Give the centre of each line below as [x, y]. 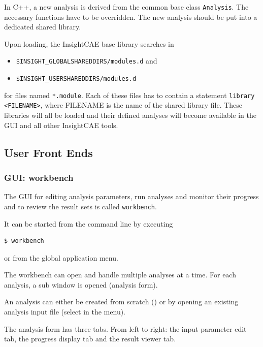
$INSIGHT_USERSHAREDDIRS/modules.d [76, 79]
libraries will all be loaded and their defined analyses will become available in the [130, 115]
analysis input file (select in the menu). [65, 312]
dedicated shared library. [43, 27]
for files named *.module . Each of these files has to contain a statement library [129, 95]
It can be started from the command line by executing [89, 223]
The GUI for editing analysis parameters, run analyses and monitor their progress [131, 196]
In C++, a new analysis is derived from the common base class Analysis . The [126, 7]
